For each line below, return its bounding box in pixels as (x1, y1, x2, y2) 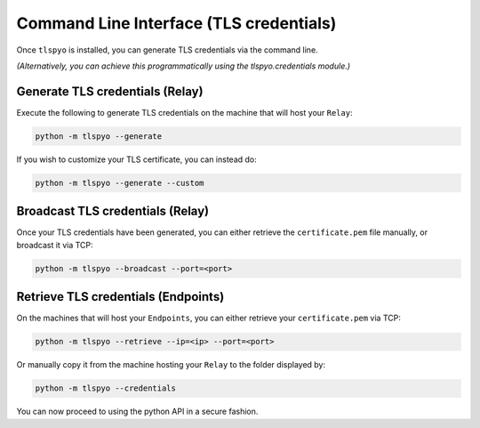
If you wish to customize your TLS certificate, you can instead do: (16, 154, 257, 165)
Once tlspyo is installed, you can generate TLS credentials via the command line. (16, 44, 319, 55)
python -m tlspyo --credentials (35, 384, 177, 393)
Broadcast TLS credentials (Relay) (16, 204, 210, 219)
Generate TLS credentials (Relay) (16, 84, 204, 99)
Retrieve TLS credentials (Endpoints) (16, 289, 225, 304)
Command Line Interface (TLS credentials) (16, 13, 337, 33)
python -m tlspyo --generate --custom (35, 178, 204, 188)
